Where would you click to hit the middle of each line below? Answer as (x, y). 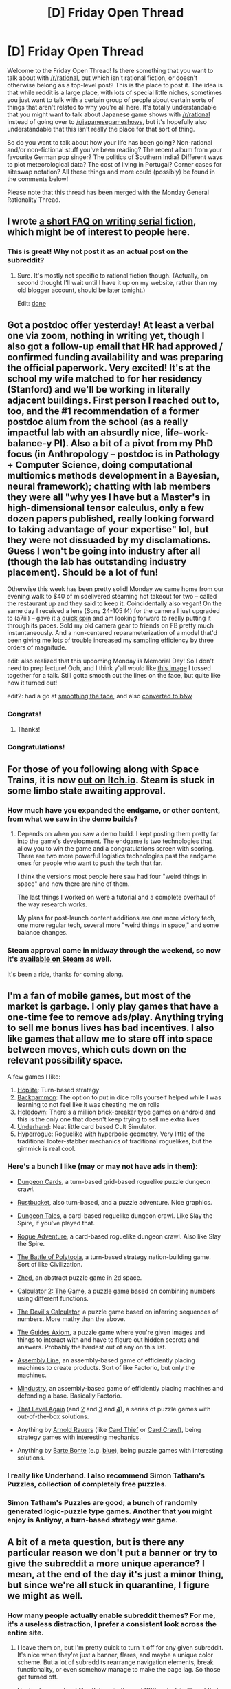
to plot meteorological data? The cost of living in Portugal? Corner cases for (114, 164)
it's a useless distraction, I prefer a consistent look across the (112, 1624)
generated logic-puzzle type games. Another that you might (110, 1511)
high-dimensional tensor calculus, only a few (106, 508)
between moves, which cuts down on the (97, 1049)
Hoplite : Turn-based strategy (58, 1090)
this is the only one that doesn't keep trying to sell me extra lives (108, 1119)
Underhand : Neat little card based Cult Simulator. (87, 1127)
